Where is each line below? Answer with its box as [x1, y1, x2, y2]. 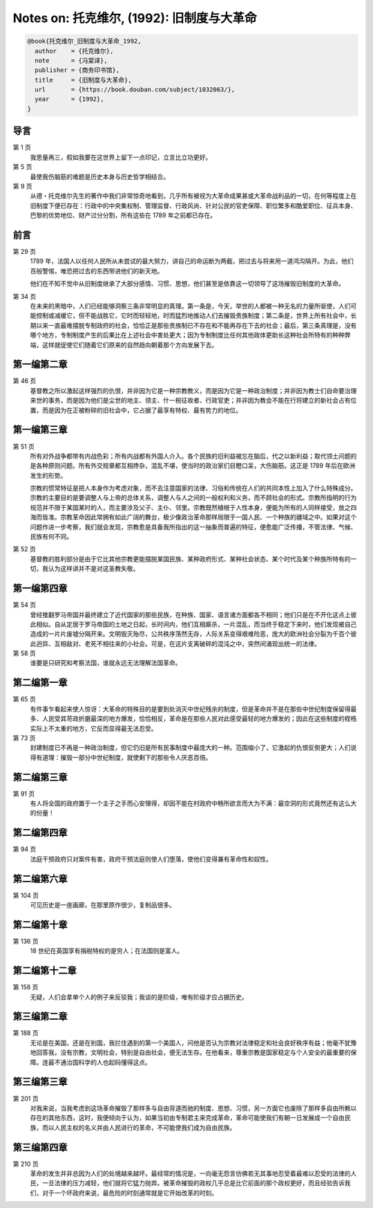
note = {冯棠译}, [35, 56, 108, 64]
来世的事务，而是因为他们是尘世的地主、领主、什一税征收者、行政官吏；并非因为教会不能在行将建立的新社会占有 [30, 396, 351, 405]
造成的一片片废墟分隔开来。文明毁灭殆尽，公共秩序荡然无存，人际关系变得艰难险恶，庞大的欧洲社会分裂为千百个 [30, 630, 351, 638]
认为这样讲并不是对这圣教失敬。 [48, 565, 140, 573]
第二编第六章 [12, 872, 68, 885]
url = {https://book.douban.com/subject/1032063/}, [35, 86, 236, 93]
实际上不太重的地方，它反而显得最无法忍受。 [30, 724, 157, 733]
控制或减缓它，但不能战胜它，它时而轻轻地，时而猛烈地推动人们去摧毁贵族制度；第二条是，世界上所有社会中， [35, 311, 351, 320]
